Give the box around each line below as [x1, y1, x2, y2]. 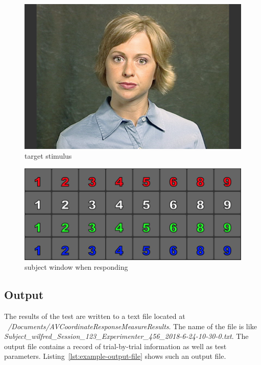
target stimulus [25, 151, 72, 161]
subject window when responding [25, 262, 128, 272]
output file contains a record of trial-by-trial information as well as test [4, 340, 227, 351]
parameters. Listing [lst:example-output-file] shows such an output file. [4, 351, 226, 361]
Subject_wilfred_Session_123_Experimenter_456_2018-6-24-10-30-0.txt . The [4, 331, 249, 341]
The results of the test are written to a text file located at [4, 310, 185, 321]
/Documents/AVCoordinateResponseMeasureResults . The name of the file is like [8, 320, 257, 331]
